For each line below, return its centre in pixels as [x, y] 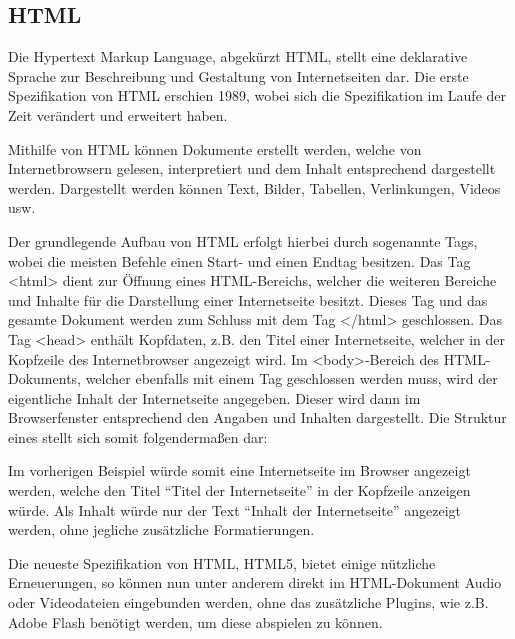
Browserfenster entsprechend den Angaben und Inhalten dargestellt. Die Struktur [257, 417]
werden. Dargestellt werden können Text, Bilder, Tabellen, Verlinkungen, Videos [254, 187]
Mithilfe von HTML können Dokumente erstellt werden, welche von [215, 148]
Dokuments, [44, 378]
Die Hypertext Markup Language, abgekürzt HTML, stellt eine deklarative [238, 56]
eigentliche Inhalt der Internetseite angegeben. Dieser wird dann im [214, 397]
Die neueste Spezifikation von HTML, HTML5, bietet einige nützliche [222, 562]
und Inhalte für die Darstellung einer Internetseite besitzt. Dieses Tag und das [248, 299]
